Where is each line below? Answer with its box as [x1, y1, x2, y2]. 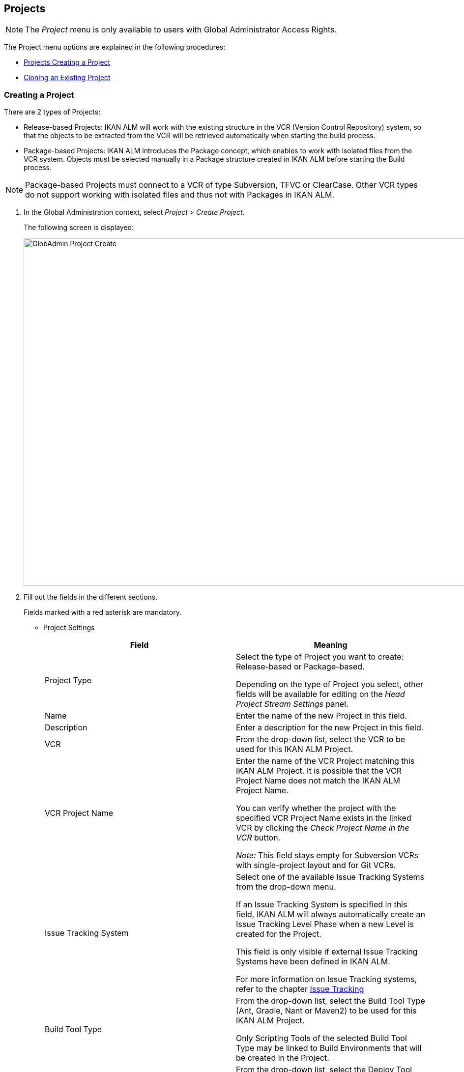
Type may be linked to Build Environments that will [236, 1043, 422, 1053]
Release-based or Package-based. [236, 662, 365, 672]
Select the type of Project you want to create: [236, 652, 404, 662]
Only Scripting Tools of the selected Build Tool [236, 1033, 407, 1043]
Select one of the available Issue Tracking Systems [236, 872, 425, 882]
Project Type [45, 675, 92, 686]
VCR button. [236, 833, 281, 843]
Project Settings [43, 623, 95, 632]
